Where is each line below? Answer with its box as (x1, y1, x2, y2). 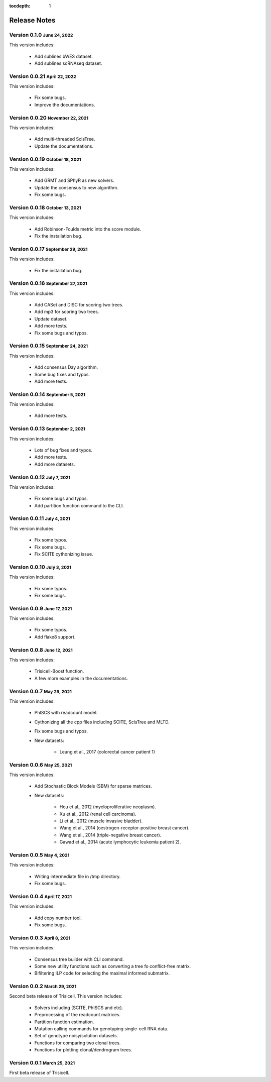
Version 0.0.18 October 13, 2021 (9, 204, 81, 211)
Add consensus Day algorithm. (34, 364, 98, 370)
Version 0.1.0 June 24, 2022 (9, 31, 73, 38)
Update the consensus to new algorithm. (34, 184, 118, 190)
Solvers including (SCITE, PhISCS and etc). (34, 1005, 123, 1011)
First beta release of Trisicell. (9, 1070, 70, 1076)
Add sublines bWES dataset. (34, 53, 93, 59)
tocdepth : (9, 3, 31, 9)
